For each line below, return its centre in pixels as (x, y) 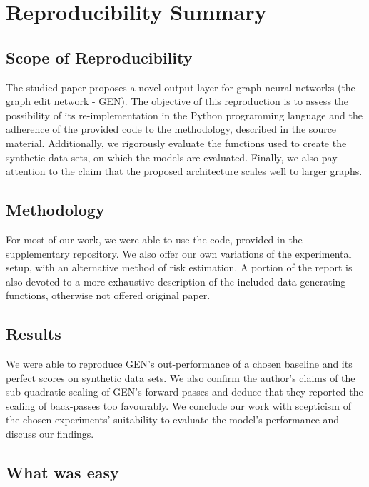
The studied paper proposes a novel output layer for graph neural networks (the (181, 87)
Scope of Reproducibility (99, 57)
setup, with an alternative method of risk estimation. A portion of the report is (179, 267)
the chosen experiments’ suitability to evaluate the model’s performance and (173, 420)
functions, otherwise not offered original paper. (108, 295)
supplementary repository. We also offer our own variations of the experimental (179, 253)
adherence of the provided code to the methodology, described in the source (171, 129)
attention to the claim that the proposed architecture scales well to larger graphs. (184, 171)
